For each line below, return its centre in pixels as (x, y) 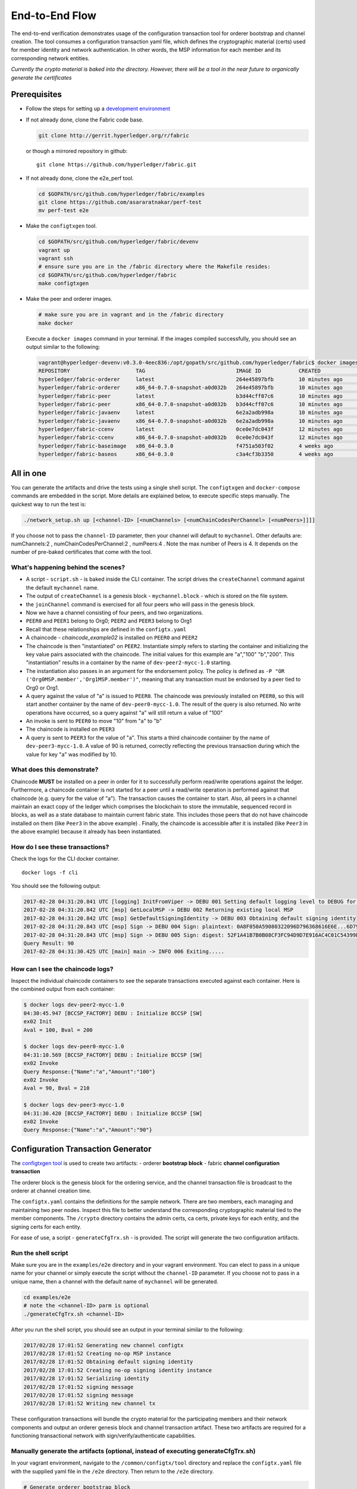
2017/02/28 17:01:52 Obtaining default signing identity (108, 1362)
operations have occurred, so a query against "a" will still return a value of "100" (124, 712)
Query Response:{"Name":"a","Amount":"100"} (90, 1071)
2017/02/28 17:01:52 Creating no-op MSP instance (97, 1354)
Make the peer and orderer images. (69, 299)
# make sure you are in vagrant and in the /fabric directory (131, 315)
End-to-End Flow (54, 15)
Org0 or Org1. (43, 687)
